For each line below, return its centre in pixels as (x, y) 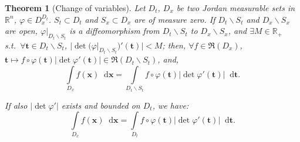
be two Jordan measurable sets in (236, 8)
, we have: (171, 105)
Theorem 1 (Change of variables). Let (75, 8)
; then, (174, 45)
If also (16, 105)
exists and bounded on (101, 105)
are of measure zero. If (175, 19)
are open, (21, 31)
